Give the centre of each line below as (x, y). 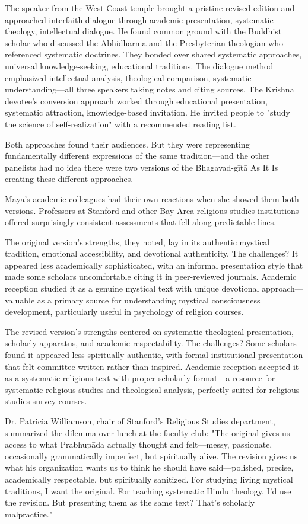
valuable (20, 300)
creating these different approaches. (69, 179)
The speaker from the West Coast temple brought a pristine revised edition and (150, 8)
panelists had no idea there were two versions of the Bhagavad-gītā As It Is (142, 167)
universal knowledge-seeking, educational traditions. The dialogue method (139, 65)
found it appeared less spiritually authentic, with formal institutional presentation (154, 355)
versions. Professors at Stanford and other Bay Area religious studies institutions (152, 210)
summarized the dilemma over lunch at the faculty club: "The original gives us (147, 432)
